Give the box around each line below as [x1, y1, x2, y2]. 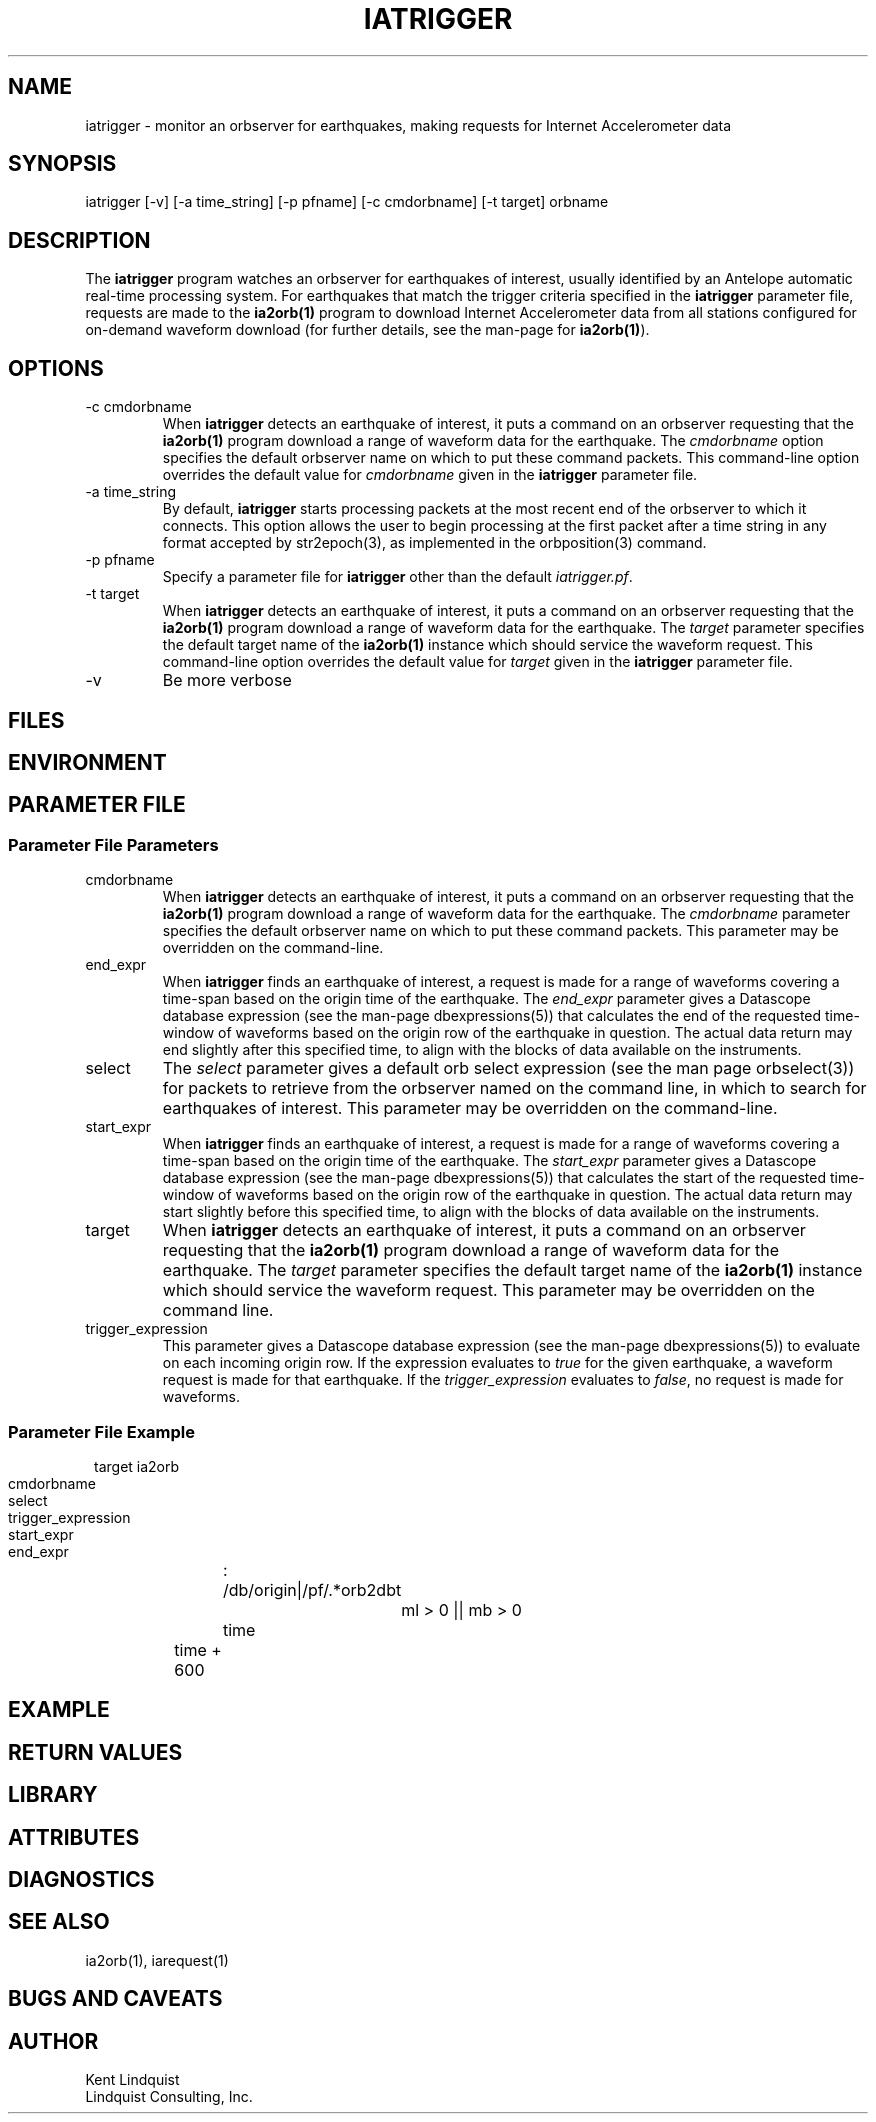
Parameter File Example [8, 1421, 196, 1442]
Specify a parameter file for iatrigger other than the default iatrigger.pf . [162, 568, 633, 586]
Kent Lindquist [85, 2071, 180, 2089]
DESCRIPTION [8, 227, 151, 253]
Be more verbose [162, 670, 292, 691]
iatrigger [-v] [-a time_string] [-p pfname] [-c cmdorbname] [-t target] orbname [85, 193, 609, 211]
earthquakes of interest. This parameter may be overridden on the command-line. [162, 1098, 778, 1119]
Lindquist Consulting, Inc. [85, 2088, 253, 2106]
